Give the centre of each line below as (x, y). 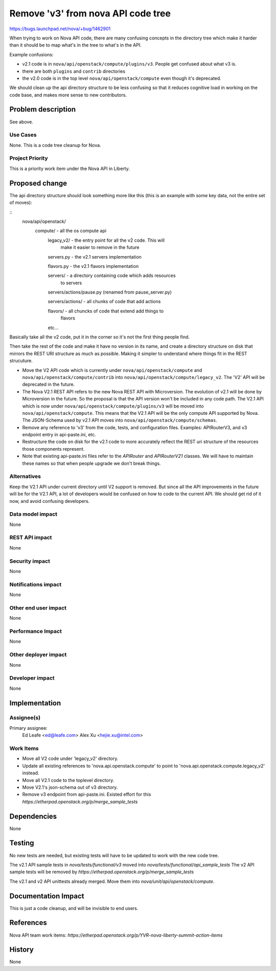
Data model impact (33, 514)
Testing (22, 843)
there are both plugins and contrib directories (74, 71)
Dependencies (33, 816)
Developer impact (32, 678)
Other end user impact (38, 608)
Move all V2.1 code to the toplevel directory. (68, 780)
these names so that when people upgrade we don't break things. (91, 463)
